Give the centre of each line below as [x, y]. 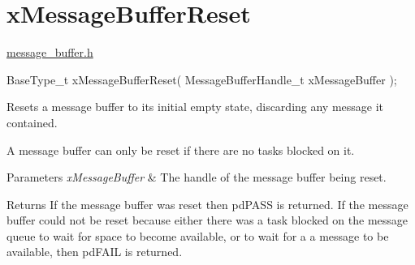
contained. [32, 122]
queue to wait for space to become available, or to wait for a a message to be [198, 235]
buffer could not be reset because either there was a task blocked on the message [207, 220]
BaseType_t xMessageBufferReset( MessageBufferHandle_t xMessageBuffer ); [202, 79]
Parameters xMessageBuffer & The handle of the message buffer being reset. [197, 177]
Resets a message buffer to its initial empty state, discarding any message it [195, 107]
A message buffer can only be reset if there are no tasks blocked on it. [181, 150]
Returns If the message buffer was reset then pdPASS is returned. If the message [207, 204]
